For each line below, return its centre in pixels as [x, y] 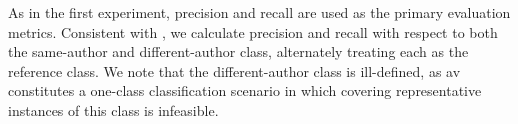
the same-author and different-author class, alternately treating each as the [238, 51]
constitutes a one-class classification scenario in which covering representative [245, 90]
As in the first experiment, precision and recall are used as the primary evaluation [259, 12]
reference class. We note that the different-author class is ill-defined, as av [234, 70]
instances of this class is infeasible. [113, 109]
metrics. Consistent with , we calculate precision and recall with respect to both [253, 31]
